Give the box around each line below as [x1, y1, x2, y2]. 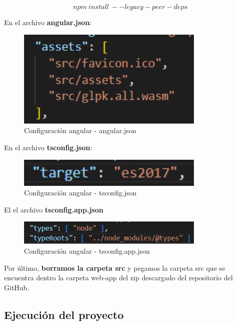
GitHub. [4, 282, 30, 292]
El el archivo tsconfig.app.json [4, 204, 104, 214]
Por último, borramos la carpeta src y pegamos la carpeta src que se [4, 262, 225, 273]
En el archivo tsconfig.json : [4, 142, 92, 152]
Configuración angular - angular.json [24, 125, 136, 136]
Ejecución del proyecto [4, 306, 124, 322]
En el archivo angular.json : [4, 17, 92, 27]
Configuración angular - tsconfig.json [24, 187, 137, 198]
